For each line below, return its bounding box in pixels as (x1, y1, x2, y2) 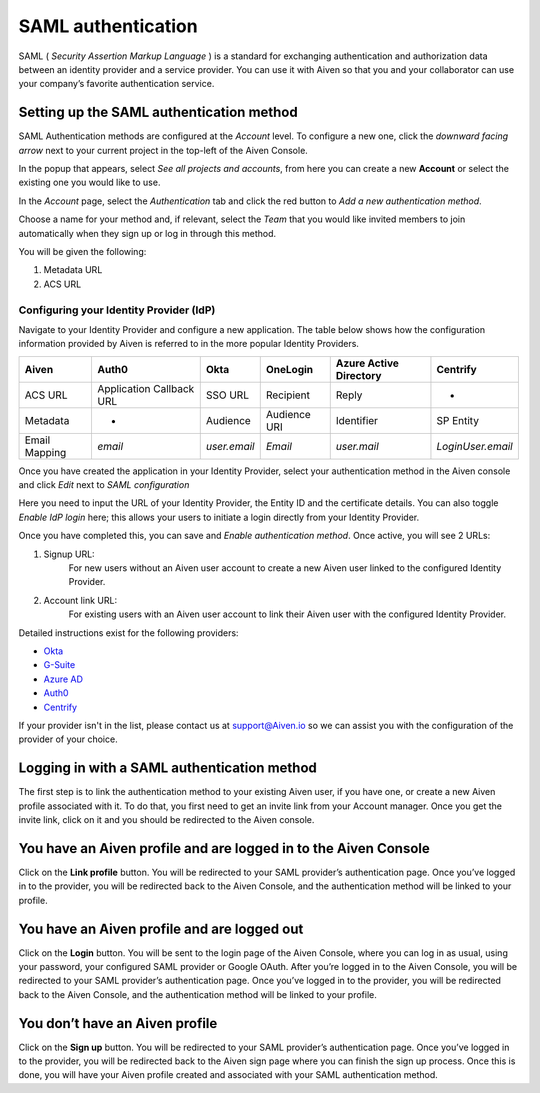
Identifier (335, 413, 379, 427)
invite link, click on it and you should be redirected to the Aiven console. (18, 814, 315, 825)
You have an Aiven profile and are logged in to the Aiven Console (18, 840, 430, 857)
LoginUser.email (436, 439, 514, 453)
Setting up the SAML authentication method (18, 104, 299, 121)
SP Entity (436, 413, 480, 427)
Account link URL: (43, 594, 118, 606)
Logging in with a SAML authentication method (18, 760, 317, 777)
